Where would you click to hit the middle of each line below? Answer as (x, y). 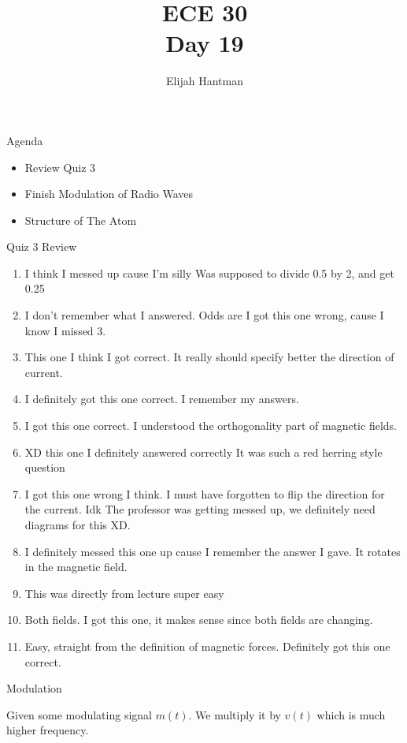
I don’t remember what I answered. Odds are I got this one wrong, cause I (204, 315)
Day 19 (205, 43)
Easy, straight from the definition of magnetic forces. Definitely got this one (207, 646)
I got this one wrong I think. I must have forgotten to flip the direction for (205, 493)
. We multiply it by (235, 714)
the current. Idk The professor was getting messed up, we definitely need (200, 509)
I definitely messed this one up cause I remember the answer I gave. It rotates (213, 551)
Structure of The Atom (81, 220)
